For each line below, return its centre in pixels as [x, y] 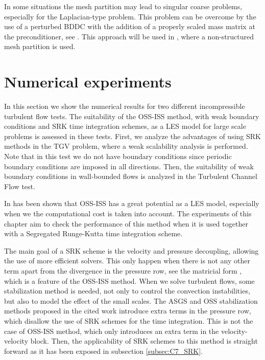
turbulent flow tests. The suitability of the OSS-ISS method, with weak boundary [132, 116]
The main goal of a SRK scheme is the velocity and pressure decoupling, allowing [131, 250]
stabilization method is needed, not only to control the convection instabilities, [127, 291]
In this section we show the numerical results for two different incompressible [125, 106]
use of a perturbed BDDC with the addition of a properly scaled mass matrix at [130, 26]
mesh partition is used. [40, 46]
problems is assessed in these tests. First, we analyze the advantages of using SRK [132, 136]
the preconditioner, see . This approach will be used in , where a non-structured [129, 36]
